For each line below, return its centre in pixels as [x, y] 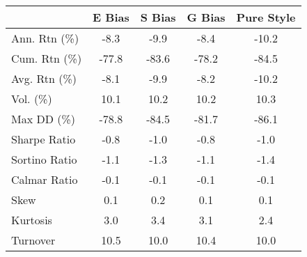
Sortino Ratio [44, 159]
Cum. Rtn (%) [47, 58]
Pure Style [266, 17]
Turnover [33, 240]
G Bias [206, 17]
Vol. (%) [32, 99]
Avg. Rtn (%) [44, 78]
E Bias [111, 17]
